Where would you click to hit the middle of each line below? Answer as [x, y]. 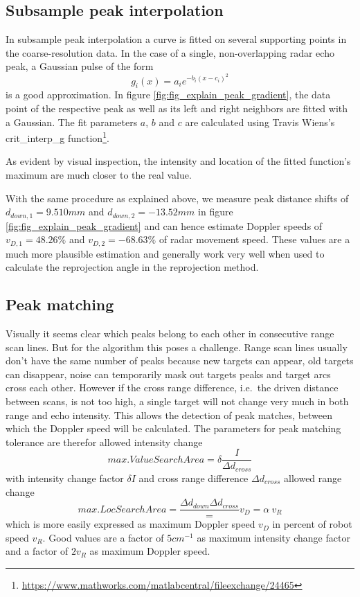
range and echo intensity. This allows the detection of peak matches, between [169, 415]
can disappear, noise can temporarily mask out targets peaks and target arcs [168, 374]
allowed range [313, 478]
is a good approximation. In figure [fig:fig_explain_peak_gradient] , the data [168, 95]
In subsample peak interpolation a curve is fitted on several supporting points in [176, 39]
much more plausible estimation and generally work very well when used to [165, 253]
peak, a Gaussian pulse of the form [80, 66]
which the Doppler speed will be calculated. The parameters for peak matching [173, 428]
